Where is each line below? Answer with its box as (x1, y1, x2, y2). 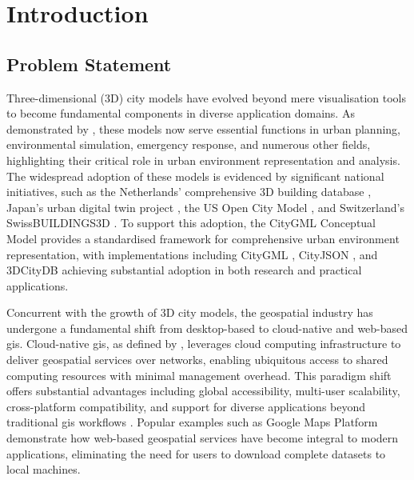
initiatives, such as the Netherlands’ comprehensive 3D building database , (6, 183, 372, 200)
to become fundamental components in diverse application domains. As (6, 105, 355, 122)
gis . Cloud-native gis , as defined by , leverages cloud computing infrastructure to (6, 335, 401, 352)
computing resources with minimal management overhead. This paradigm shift (6, 366, 392, 383)
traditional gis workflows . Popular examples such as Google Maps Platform (6, 414, 378, 430)
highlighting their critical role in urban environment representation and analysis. (6, 151, 400, 168)
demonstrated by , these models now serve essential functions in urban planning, (6, 120, 400, 137)
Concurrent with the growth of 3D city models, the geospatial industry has (6, 304, 373, 321)
